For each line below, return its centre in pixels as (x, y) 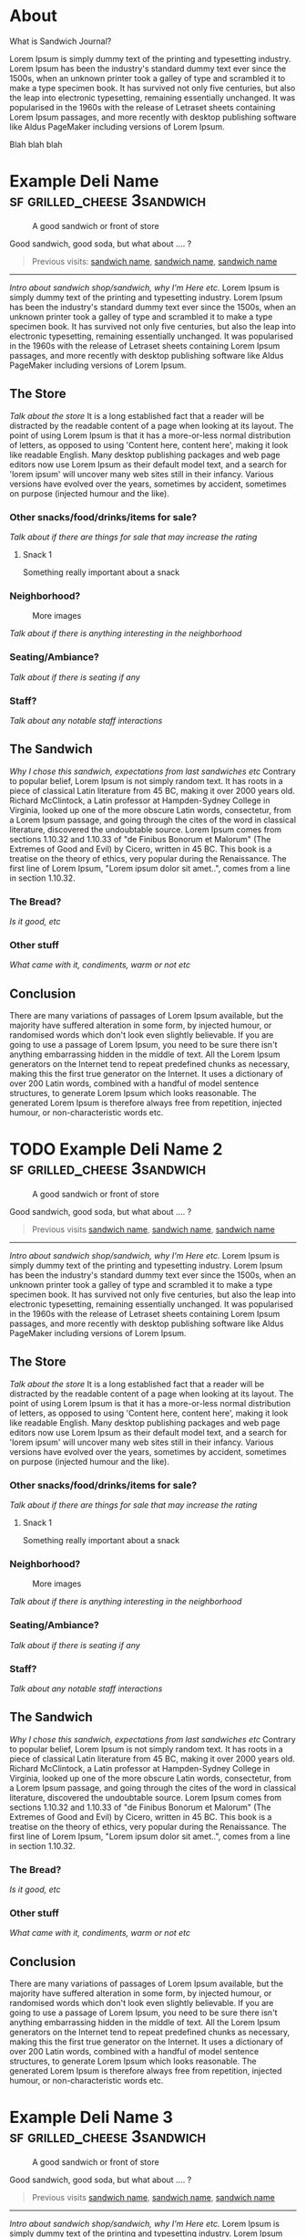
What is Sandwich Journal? (61, 41)
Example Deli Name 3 (91, 2117)
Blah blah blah (36, 144)
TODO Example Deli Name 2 (116, 1150)
